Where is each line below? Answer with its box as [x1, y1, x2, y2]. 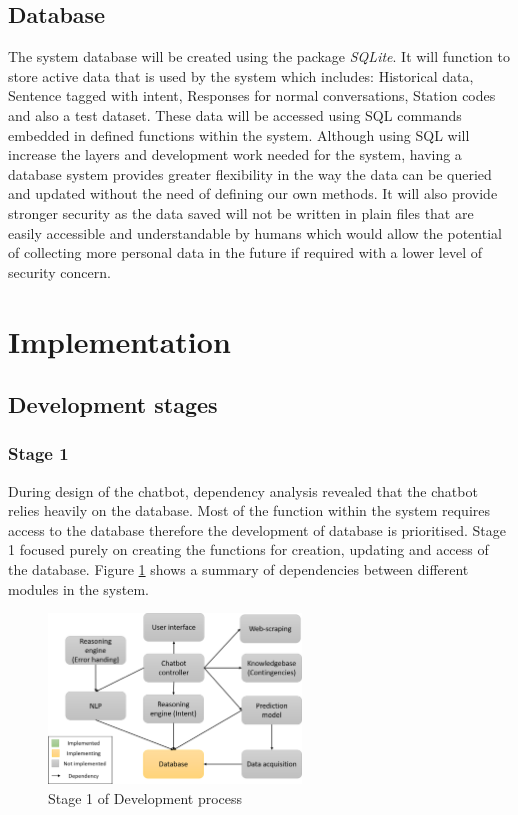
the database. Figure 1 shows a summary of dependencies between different [8, 559, 469, 580]
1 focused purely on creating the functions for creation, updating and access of [8, 539, 489, 560]
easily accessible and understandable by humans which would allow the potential [8, 222, 502, 243]
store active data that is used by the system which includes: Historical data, [8, 65, 474, 86]
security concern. [8, 261, 111, 282]
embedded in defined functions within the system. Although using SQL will [8, 124, 470, 145]
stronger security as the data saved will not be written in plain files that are [8, 202, 474, 223]
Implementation [8, 320, 231, 361]
